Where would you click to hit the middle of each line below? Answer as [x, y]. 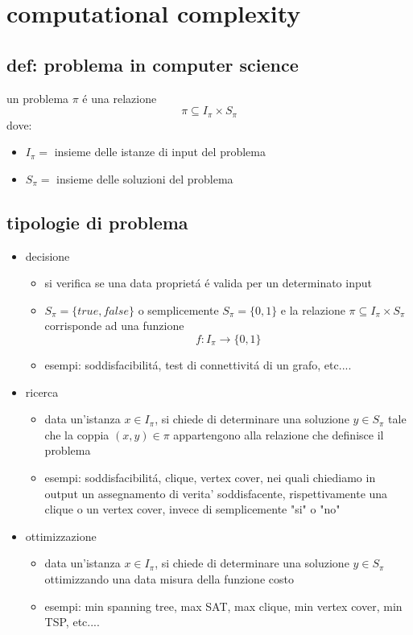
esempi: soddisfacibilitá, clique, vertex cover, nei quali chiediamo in [210, 477]
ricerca [42, 392]
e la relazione [313, 309]
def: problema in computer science [153, 64]
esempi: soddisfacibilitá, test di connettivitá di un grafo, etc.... [198, 364]
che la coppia [77, 434]
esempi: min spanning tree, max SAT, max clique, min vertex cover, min [223, 606]
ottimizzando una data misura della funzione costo [169, 578]
